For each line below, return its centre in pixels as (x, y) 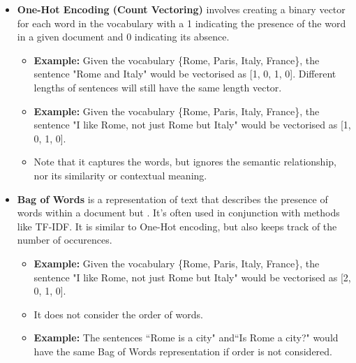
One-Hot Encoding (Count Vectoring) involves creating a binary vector (181, 9)
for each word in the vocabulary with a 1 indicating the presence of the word (181, 23)
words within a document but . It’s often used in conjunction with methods (178, 213)
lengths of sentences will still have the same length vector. (158, 87)
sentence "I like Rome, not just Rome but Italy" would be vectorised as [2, (192, 277)
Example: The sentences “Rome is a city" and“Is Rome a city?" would (186, 338)
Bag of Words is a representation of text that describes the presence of (172, 199)
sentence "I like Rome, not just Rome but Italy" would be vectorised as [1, (192, 125)
